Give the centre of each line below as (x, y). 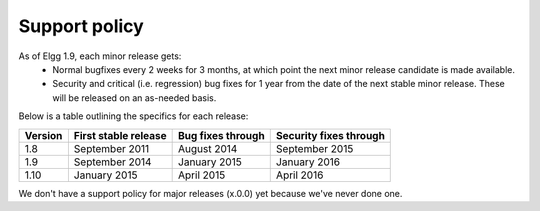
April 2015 (202, 175)
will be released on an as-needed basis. (134, 97)
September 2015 (314, 148)
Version (43, 135)
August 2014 (208, 148)
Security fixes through (330, 135)
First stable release (120, 135)
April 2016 (299, 175)
